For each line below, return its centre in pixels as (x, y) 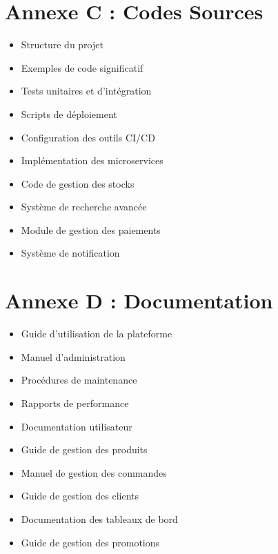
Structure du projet (62, 44)
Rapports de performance (75, 403)
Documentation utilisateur (77, 426)
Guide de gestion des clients (80, 496)
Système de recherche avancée (84, 207)
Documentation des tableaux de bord (99, 518)
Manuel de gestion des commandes (94, 472)
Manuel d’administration (73, 356)
